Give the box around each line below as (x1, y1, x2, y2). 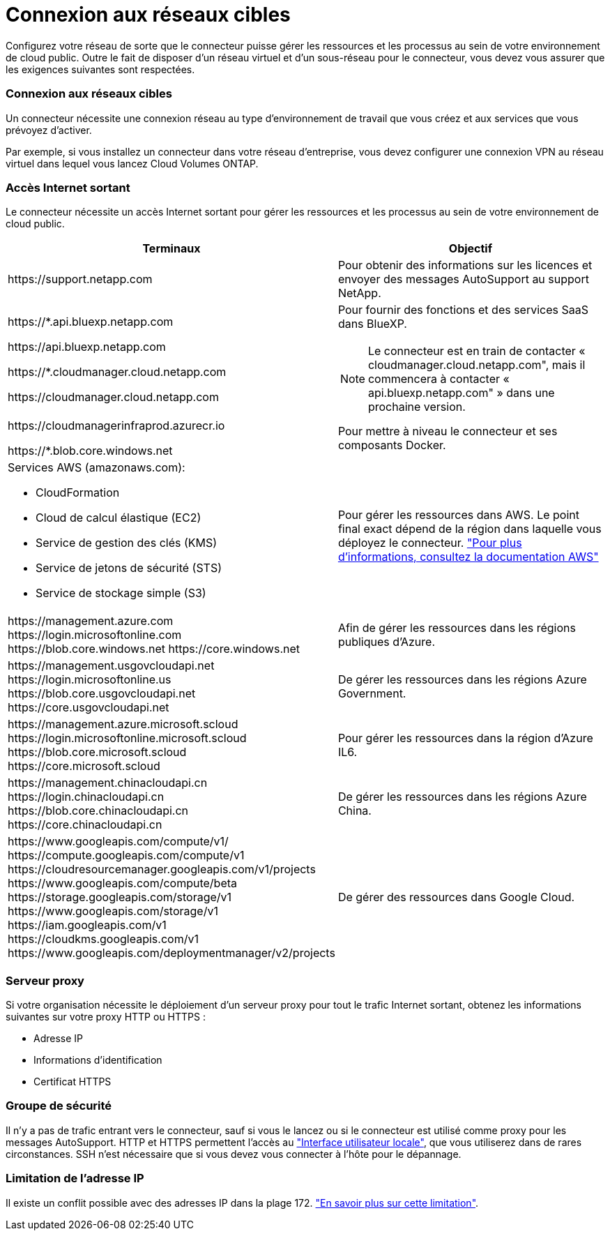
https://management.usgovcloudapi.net (8, 658, 215, 673)
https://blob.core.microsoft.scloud (8, 745, 187, 760)
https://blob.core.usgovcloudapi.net (8, 686, 196, 701)
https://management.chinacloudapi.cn (8, 776, 208, 790)
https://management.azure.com (8, 614, 174, 628)
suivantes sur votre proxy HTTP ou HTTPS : (6, 1011, 206, 1023)
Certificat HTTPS (33, 1076, 112, 1087)
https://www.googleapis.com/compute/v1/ (8, 834, 229, 849)
